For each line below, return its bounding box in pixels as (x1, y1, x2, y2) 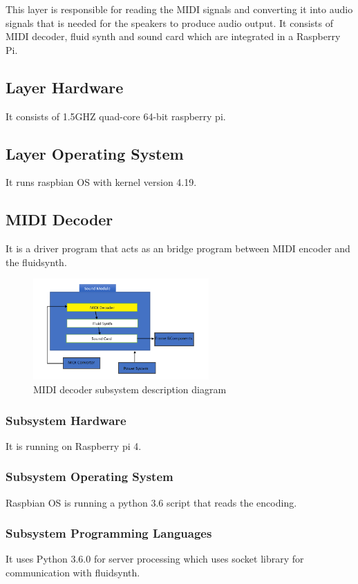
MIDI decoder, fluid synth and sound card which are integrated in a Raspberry (6, 29, 341, 44)
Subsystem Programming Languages (6, 525, 212, 542)
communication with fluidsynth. (6, 565, 140, 580)
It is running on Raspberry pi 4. (6, 438, 142, 453)
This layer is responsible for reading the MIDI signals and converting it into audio (6, 2, 353, 16)
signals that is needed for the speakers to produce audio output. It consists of (6, 15, 334, 30)
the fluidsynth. (6, 254, 67, 269)
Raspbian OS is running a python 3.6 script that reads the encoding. (6, 495, 297, 509)
